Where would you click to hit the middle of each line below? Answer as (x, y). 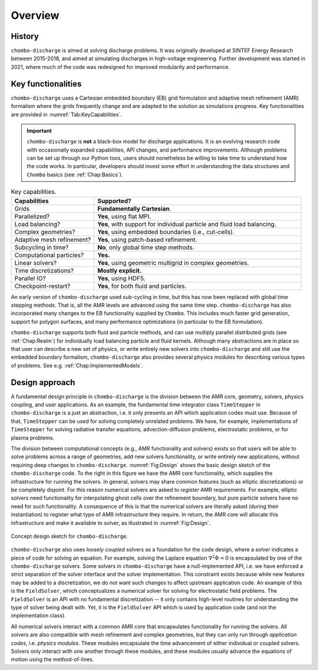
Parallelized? (32, 216)
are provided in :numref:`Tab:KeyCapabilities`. (67, 114)
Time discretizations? (44, 270)
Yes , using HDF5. (121, 278)
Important (39, 130)
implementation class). (38, 616)
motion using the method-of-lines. (52, 659)
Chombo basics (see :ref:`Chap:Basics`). (75, 175)
